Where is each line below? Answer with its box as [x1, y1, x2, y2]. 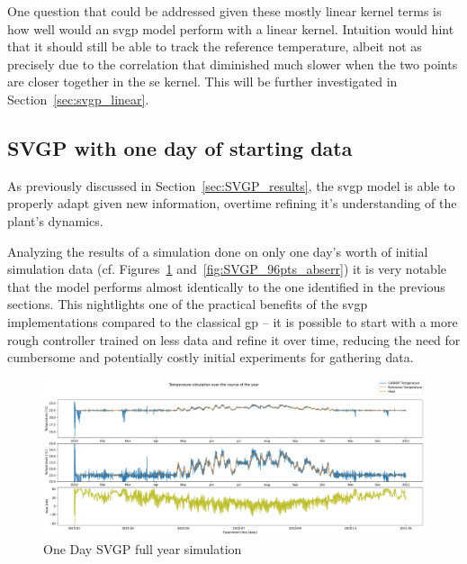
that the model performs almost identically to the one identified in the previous [7, 277, 445, 296]
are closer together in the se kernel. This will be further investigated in [7, 72, 398, 91]
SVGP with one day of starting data [7, 133, 353, 161]
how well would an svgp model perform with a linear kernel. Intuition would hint [7, 19, 454, 38]
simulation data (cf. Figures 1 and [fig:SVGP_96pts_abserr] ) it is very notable [7, 259, 446, 278]
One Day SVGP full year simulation [43, 540, 242, 559]
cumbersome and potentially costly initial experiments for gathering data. [7, 348, 414, 367]
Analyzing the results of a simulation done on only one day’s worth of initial [7, 241, 428, 260]
